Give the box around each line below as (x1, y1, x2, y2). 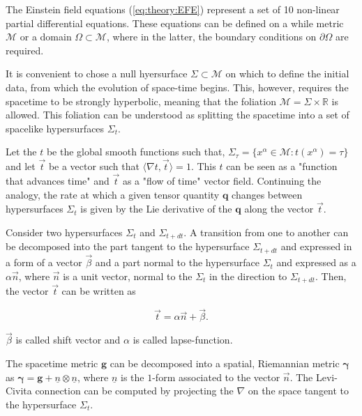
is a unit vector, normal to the (63, 268, 193, 283)
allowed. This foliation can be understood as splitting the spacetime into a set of (6, 107, 349, 122)
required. (6, 43, 44, 57)
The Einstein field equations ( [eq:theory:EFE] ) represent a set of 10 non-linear (6, 2, 340, 16)
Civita (6, 383, 32, 398)
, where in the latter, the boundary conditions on (106, 29, 317, 44)
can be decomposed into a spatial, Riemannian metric (110, 355, 340, 370)
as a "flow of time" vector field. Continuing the (122, 173, 322, 187)
